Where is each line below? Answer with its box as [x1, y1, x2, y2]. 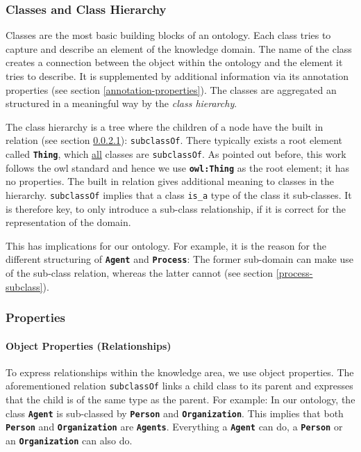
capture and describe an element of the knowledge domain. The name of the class [6, 41, 352, 56]
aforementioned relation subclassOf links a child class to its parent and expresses [6, 378, 353, 393]
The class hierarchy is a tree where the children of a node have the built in [6, 119, 324, 134]
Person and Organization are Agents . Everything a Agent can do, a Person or [6, 419, 343, 434]
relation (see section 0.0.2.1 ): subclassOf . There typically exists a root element [6, 133, 342, 147]
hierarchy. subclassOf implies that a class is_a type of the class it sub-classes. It [6, 187, 352, 202]
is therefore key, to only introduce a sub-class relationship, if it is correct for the [6, 201, 346, 216]
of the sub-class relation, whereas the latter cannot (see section [6, 266, 274, 280]
